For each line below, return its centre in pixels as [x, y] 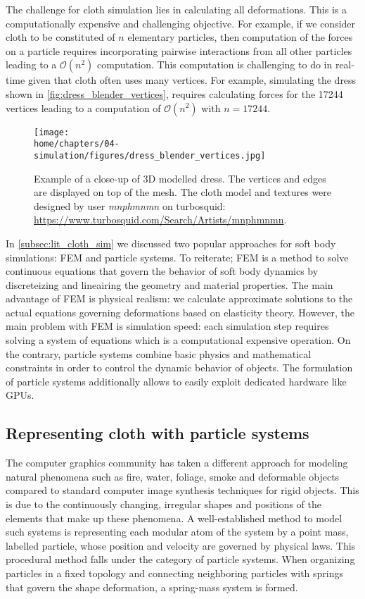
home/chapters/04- [77, 144]
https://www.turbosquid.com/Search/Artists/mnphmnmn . [160, 220]
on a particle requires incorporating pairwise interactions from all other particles [179, 50]
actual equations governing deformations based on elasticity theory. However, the [180, 312]
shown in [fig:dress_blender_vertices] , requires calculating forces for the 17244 [174, 93]
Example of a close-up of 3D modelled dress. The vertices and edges [180, 178]
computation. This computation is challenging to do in [215, 64]
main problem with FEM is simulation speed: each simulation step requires [167, 326]
